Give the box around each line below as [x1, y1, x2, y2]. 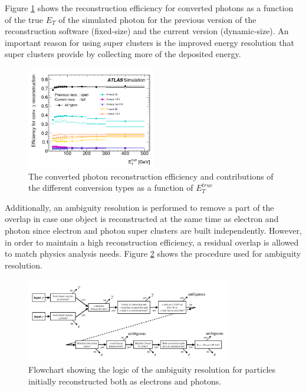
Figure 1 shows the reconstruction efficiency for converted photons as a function [5, 2, 294, 14]
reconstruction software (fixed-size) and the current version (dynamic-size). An [5, 25, 289, 37]
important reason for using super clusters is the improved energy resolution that [5, 36, 294, 48]
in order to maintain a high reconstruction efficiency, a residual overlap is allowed [5, 236, 299, 248]
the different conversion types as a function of [28, 181, 193, 194]
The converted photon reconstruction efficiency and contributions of [28, 170, 274, 182]
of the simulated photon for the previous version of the [58, 13, 256, 25]
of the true [5, 13, 43, 25]
